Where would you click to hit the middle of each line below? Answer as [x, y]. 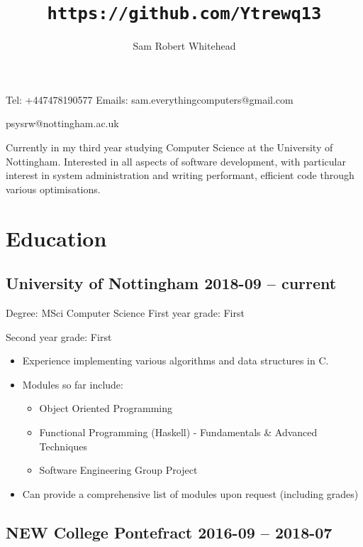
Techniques [63, 446]
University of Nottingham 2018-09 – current [171, 283]
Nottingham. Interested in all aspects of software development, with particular [176, 161]
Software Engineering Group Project [118, 470]
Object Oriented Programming [106, 408]
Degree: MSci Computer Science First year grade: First [125, 312]
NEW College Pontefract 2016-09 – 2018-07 [169, 532]
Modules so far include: [73, 384]
